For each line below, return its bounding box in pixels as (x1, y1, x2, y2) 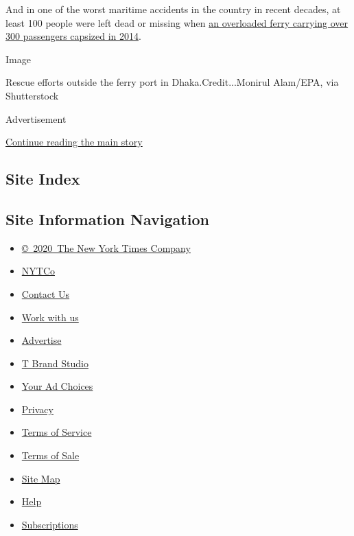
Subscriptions (21, 517, 78, 531)
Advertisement (5, 111, 67, 126)
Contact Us (21, 286, 70, 301)
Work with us (21, 310, 79, 324)
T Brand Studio (21, 356, 88, 370)
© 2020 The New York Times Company (21, 240, 191, 255)
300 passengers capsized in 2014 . (5, 29, 141, 43)
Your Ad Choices (21, 379, 93, 393)
